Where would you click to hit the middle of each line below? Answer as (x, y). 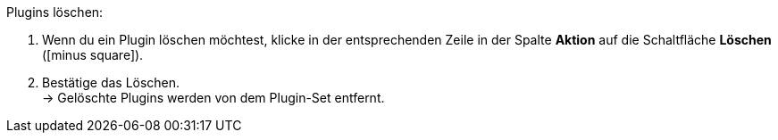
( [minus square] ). (93, 55)
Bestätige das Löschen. (111, 82)
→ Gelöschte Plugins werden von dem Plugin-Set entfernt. (213, 98)
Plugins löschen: (55, 12)
